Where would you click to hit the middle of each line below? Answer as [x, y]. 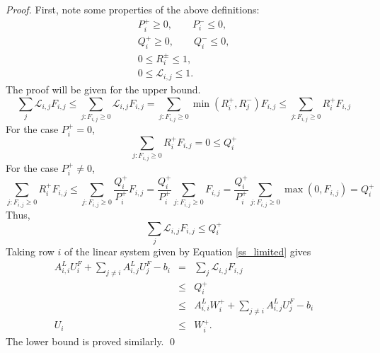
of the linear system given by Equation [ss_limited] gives [188, 251]
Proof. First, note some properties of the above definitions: [133, 9]
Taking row [30, 251]
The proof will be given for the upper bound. [103, 89]
